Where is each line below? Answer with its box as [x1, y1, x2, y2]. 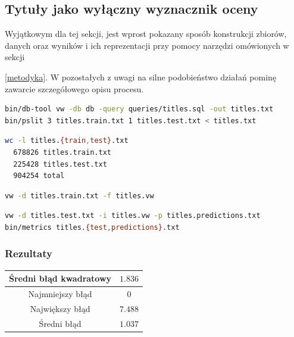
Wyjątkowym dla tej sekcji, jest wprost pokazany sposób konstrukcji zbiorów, [5, 27, 287, 40]
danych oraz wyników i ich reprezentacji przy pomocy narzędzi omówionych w [5, 39, 289, 51]
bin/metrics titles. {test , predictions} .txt [5, 223, 180, 232]
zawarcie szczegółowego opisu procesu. [5, 82, 144, 95]
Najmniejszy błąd [28, 288, 92, 300]
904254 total [13, 171, 65, 180]
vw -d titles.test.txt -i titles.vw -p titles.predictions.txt [5, 211, 261, 220]
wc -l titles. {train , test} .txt [5, 136, 129, 145]
